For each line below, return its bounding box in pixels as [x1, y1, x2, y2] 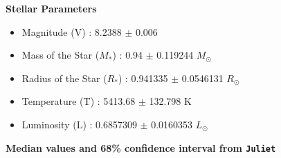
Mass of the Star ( [21, 48, 100, 62]
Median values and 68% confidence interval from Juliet [6, 140, 276, 155]
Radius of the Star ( [21, 70, 107, 85]
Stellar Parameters [6, 1, 97, 15]
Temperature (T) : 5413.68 [21, 94, 136, 108]
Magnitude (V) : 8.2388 [21, 24, 122, 39]
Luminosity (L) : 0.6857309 [21, 117, 137, 131]
